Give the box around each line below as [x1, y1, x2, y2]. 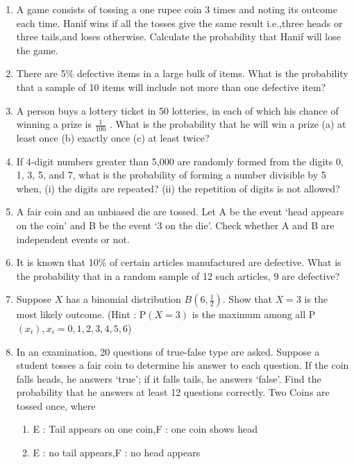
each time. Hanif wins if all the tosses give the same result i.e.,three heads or [16, 15, 343, 30]
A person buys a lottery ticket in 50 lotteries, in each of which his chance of [16, 103, 339, 117]
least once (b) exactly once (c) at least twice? [16, 130, 210, 144]
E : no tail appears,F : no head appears [33, 445, 201, 460]
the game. [16, 42, 58, 57]
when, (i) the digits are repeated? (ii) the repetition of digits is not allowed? [16, 181, 340, 195]
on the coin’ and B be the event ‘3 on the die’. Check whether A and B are [16, 217, 335, 232]
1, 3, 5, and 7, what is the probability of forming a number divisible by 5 [16, 167, 326, 182]
